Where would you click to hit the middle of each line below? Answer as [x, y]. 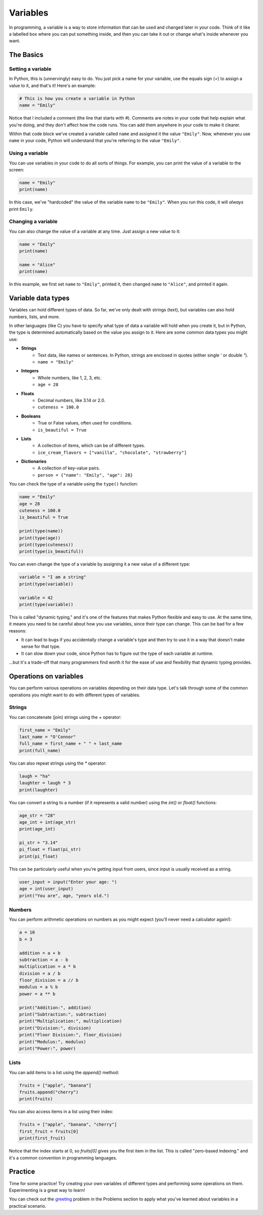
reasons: [18, 631]
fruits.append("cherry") [49, 1092]
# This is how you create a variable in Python [77, 98]
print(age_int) [37, 829]
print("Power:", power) [48, 1048]
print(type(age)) [40, 538]
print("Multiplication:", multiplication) [71, 1021]
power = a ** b [37, 994]
